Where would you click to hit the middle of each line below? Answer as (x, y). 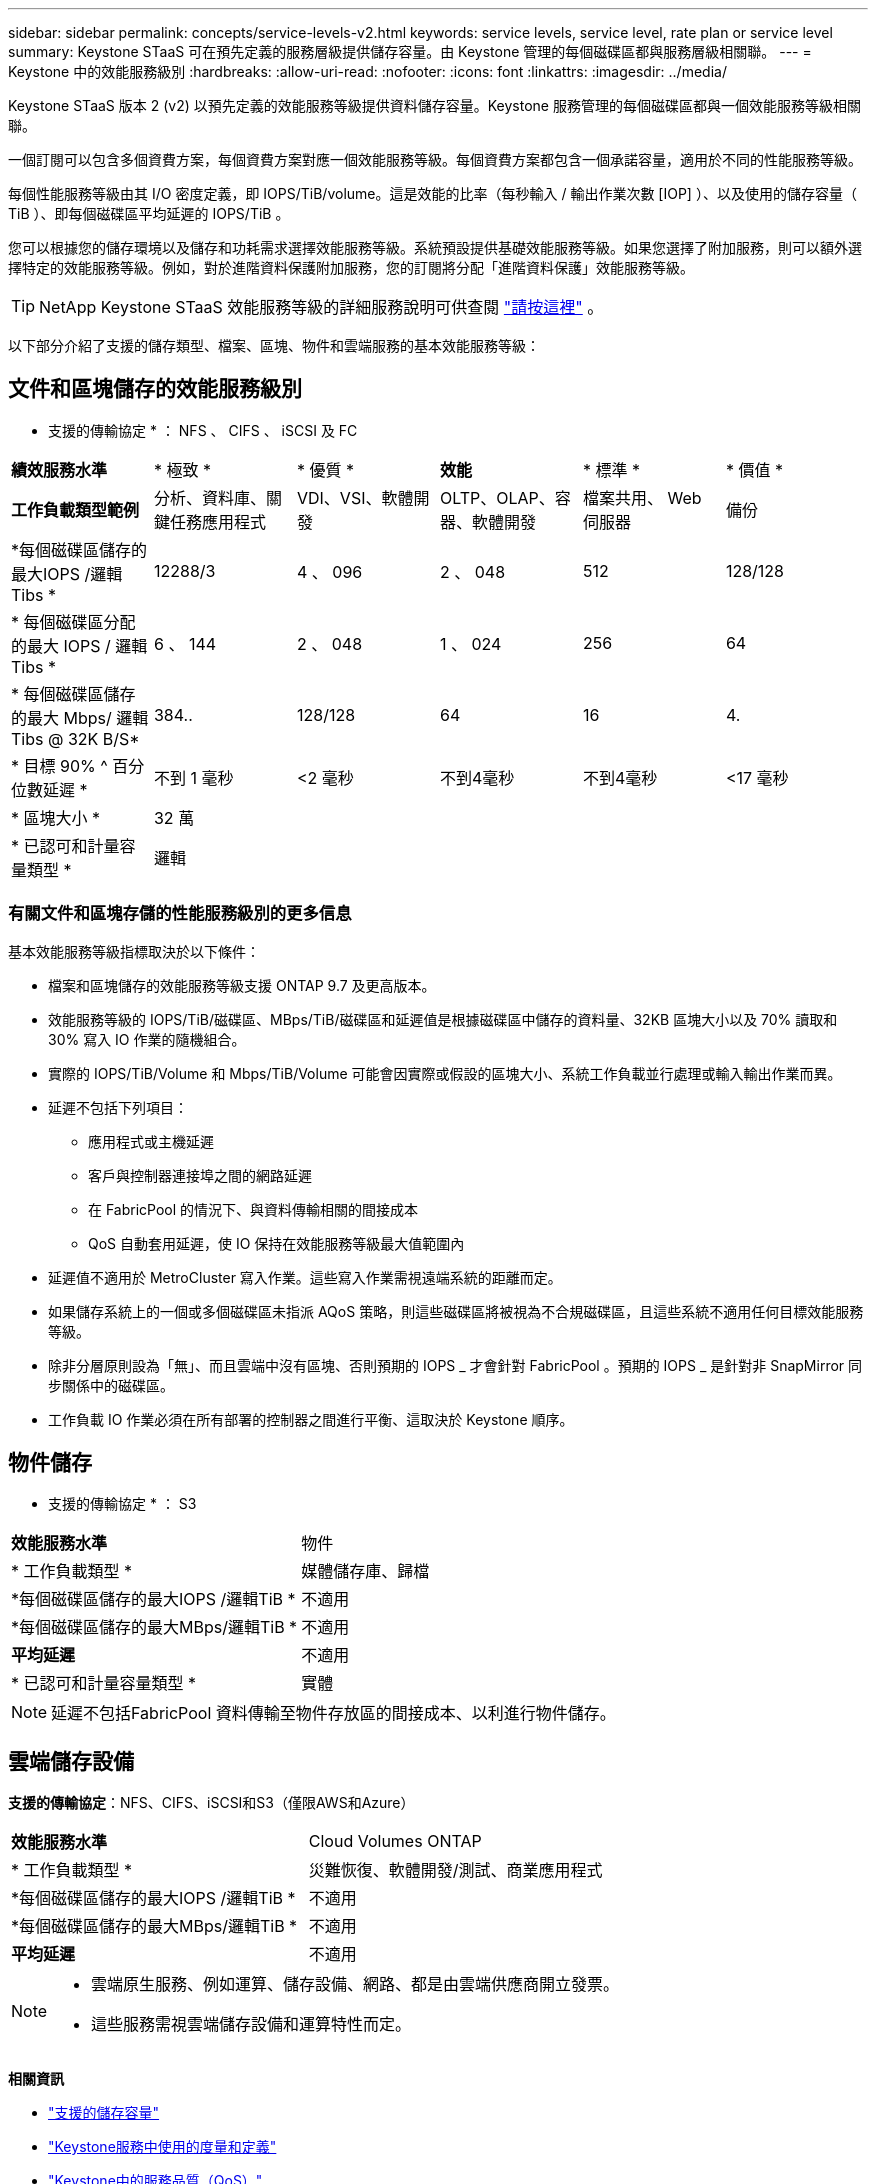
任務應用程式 (217, 521)
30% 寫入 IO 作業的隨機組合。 (147, 1039)
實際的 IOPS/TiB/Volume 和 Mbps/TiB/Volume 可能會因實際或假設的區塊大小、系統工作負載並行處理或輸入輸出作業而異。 (445, 1073)
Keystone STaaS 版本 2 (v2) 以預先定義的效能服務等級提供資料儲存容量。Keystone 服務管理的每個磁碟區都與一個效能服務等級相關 (434, 105)
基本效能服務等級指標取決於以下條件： (134, 951)
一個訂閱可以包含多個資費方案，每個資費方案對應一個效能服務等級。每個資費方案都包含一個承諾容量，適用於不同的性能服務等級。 (435, 159)
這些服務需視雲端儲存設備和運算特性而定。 (251, 2024)
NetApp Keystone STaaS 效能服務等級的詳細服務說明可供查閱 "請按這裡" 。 (321, 307)
